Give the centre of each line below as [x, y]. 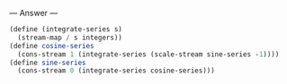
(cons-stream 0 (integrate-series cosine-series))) [117, 71]
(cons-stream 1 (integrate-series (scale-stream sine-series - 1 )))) [148, 54]
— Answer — [34, 13]
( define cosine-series [52, 46]
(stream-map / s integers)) [70, 38]
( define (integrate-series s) [66, 29]
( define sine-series [48, 63]
